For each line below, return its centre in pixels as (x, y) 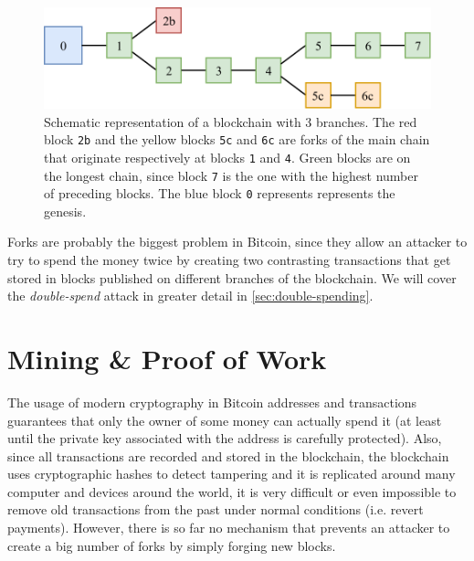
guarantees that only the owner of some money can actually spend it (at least (225, 420)
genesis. (65, 211)
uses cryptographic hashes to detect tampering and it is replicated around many (232, 474)
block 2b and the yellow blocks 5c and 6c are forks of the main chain (237, 139)
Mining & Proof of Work (167, 358)
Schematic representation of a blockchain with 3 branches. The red (231, 121)
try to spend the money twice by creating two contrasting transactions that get (229, 259)
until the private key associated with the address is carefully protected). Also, (225, 438)
